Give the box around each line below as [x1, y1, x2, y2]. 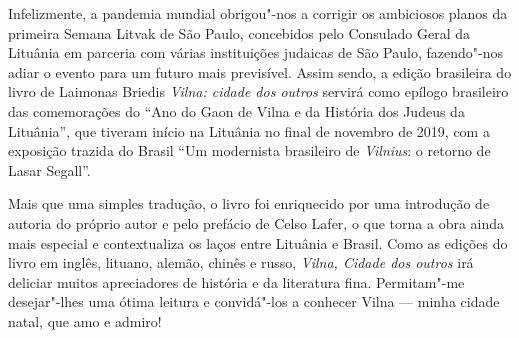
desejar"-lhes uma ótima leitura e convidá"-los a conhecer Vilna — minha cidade [8, 291, 500, 312]
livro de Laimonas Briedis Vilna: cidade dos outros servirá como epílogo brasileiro [8, 81, 509, 102]
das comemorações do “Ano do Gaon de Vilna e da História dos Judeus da [8, 100, 465, 121]
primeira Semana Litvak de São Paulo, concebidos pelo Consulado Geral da [8, 22, 470, 43]
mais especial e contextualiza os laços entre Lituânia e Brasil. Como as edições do [8, 232, 508, 253]
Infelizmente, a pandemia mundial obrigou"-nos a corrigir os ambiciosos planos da [8, 3, 508, 23]
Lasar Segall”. [8, 159, 91, 180]
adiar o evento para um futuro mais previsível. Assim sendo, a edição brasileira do [8, 61, 512, 82]
